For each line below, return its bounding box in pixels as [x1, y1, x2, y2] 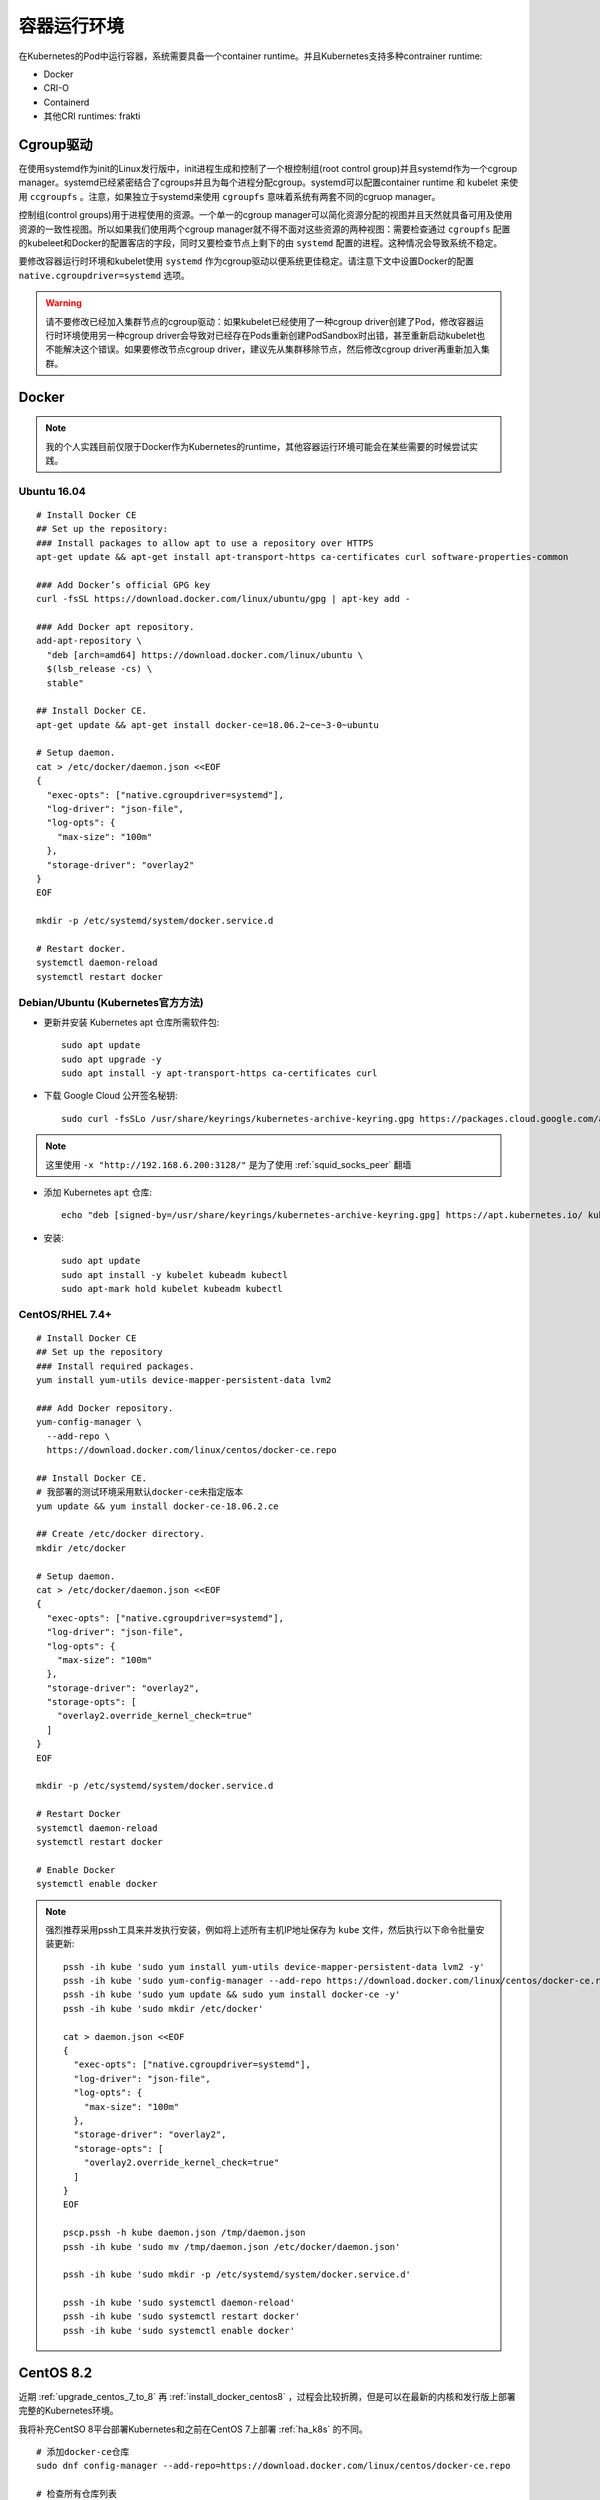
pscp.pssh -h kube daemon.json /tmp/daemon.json [63, 2227, 306, 2239]
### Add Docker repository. [36, 1402, 174, 1414]
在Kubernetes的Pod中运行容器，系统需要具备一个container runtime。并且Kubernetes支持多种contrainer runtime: [18, 50, 483, 62]
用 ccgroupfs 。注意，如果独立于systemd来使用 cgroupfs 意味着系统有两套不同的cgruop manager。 [18, 190, 441, 202]
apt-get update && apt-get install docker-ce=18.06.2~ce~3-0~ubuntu [36, 719, 379, 730]
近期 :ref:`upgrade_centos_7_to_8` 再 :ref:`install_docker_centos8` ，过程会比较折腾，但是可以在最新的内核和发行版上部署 [18, 2390, 516, 2402]
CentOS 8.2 [18, 2364, 93, 2381]
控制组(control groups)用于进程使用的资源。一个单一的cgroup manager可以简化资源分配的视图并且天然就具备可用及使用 [18, 209, 513, 221]
